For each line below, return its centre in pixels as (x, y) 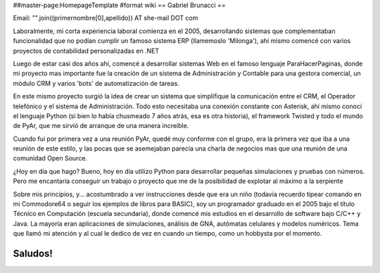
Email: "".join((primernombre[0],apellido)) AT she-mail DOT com (106, 18)
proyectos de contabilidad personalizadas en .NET (86, 51)
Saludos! (33, 254)
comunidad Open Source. (50, 158)
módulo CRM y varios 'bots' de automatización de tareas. (96, 83)
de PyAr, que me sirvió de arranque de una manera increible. (101, 126)
